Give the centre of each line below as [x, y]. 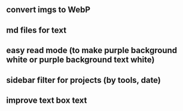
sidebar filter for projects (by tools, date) [84, 80]
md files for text [36, 30]
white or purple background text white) [80, 60]
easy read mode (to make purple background [92, 50]
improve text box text [47, 100]
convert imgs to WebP [48, 10]
